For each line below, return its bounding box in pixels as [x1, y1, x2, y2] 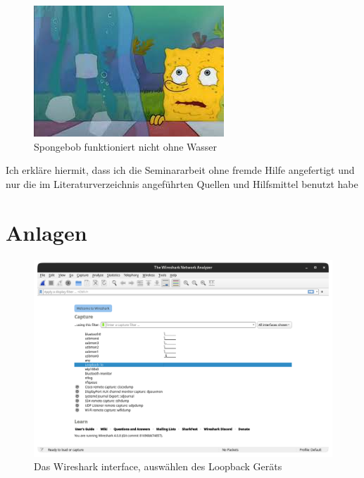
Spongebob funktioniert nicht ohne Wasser [34, 139, 218, 153]
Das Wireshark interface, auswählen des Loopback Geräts [34, 459, 282, 474]
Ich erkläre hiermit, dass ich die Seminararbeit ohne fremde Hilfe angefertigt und [6, 163, 355, 177]
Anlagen [6, 218, 87, 246]
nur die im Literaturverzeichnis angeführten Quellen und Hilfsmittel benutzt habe [6, 176, 358, 191]
